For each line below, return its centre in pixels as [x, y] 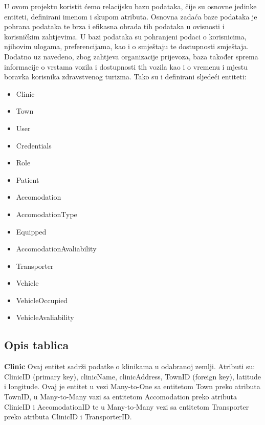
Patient [28, 179]
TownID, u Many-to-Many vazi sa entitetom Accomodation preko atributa [120, 397]
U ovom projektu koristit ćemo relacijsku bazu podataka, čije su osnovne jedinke [130, 6]
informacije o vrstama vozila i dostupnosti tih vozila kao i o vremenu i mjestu [126, 66]
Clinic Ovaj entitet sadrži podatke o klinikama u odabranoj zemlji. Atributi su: [130, 366]
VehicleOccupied [42, 300]
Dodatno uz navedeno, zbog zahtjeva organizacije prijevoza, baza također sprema [131, 56]
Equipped [31, 231]
